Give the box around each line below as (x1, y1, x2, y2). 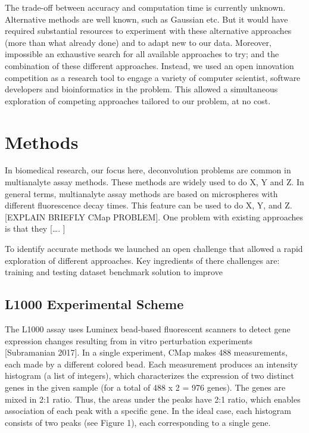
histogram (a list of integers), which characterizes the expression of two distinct (5, 369, 295, 382)
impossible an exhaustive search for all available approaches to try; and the (5, 48, 279, 60)
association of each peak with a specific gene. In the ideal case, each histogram (5, 404, 292, 417)
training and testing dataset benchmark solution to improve (5, 266, 223, 278)
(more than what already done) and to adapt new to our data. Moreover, (5, 36, 271, 48)
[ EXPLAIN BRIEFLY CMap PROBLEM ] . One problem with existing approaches (5, 210, 303, 223)
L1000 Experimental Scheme (5, 295, 184, 313)
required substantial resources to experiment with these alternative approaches (5, 24, 292, 37)
